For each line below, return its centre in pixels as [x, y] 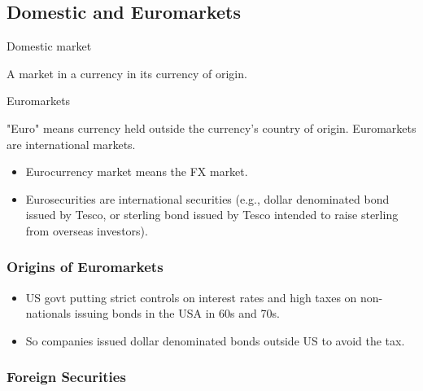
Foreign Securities [66, 377]
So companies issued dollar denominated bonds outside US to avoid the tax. [215, 340]
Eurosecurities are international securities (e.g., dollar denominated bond [207, 198]
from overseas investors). [87, 230]
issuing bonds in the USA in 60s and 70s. [177, 313]
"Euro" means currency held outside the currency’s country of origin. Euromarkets [211, 127]
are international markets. [71, 144]
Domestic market [49, 46]
